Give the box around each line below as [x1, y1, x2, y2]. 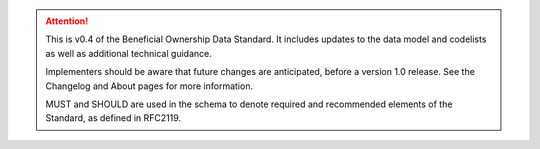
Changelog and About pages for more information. [45, 80, 254, 92]
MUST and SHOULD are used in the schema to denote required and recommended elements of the [45, 98, 453, 110]
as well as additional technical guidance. [45, 47, 212, 59]
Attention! [45, 15, 89, 27]
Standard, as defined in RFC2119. [45, 112, 182, 124]
